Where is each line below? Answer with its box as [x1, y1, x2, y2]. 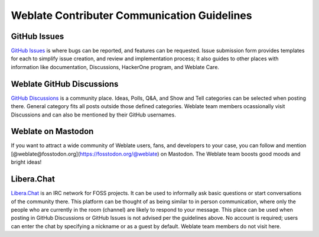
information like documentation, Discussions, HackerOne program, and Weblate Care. [11, 63, 220, 70]
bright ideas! [11, 158, 42, 165]
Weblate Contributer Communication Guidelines [11, 9, 252, 22]
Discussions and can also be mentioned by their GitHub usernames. [11, 111, 177, 118]
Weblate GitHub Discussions [11, 79, 119, 89]
